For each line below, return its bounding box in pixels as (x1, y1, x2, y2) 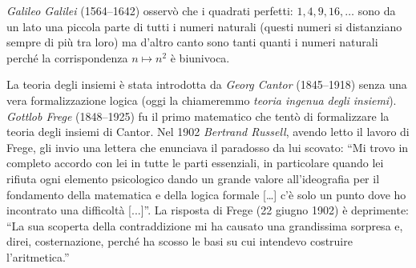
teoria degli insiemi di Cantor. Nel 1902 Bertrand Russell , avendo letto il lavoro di (6, 123, 410, 140)
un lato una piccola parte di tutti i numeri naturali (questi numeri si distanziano (6, 18, 402, 34)
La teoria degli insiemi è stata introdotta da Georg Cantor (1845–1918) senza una (6, 76, 407, 93)
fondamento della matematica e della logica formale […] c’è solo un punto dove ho (6, 186, 406, 202)
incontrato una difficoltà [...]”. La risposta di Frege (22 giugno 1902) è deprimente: (6, 202, 409, 218)
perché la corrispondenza (6, 49, 128, 66)
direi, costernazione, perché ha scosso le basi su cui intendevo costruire (6, 233, 353, 250)
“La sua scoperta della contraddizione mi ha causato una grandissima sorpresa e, (6, 217, 403, 234)
